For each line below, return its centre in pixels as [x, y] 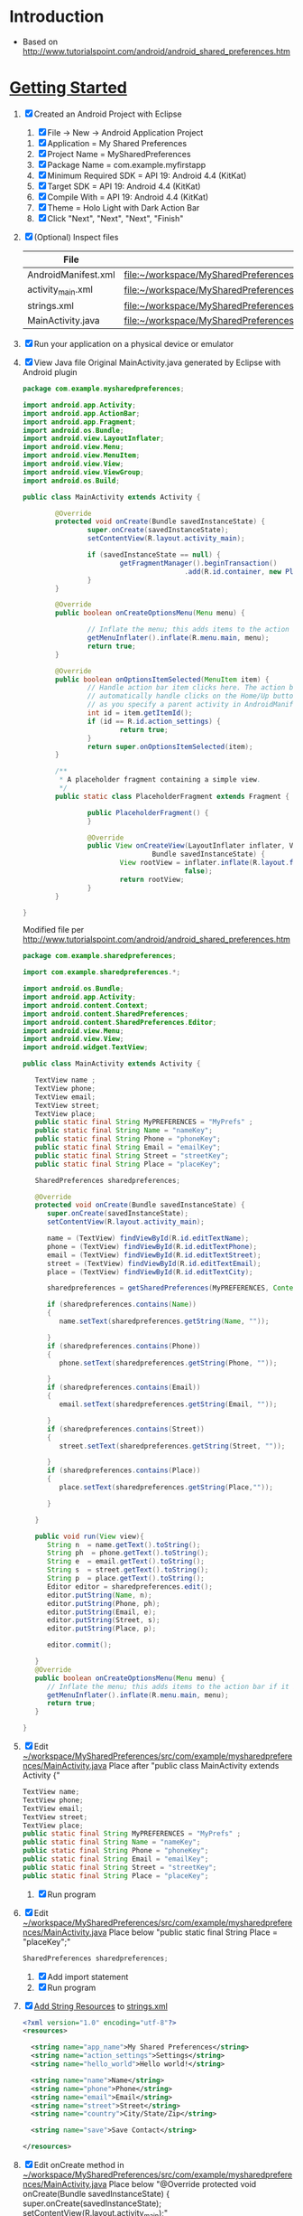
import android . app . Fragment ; [79, 422]
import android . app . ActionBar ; [81, 413]
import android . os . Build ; [71, 481]
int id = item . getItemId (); [140, 713]
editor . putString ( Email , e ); [101, 1612]
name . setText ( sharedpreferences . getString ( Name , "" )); [164, 1321]
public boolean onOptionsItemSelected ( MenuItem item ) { [162, 680]
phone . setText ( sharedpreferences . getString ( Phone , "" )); [168, 1363]
